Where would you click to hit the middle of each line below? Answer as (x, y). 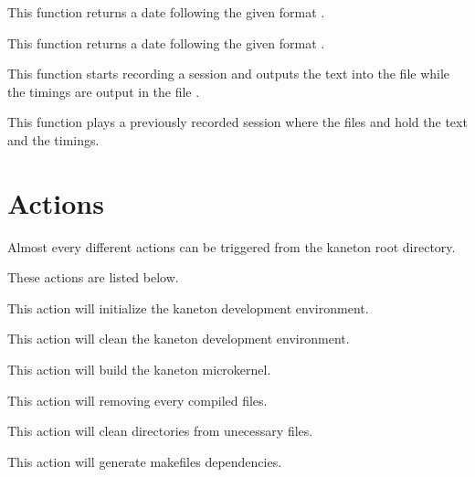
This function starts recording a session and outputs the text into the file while (229, 74)
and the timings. (53, 139)
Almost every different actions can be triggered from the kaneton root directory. (232, 246)
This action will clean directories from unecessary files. (160, 431)
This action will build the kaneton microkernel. (139, 370)
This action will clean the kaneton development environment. (179, 339)
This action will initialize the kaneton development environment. (188, 307)
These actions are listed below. (93, 277)
